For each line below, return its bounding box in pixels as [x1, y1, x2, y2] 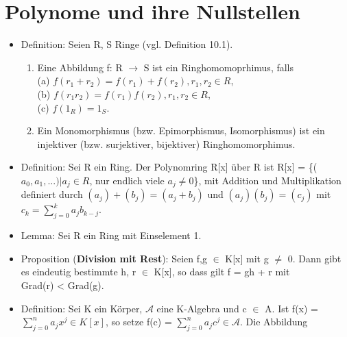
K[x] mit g [225, 251, 269, 265]
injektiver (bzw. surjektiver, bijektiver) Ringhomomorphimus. [37, 136, 296, 151]
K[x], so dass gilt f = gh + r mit [154, 264, 290, 279]
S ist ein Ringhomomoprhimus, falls [143, 60, 294, 74]
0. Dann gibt [287, 251, 342, 265]
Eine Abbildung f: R [37, 60, 123, 74]
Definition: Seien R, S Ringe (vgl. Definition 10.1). [21, 37, 233, 51]
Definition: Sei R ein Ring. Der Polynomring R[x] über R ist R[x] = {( [21, 160, 318, 174]
